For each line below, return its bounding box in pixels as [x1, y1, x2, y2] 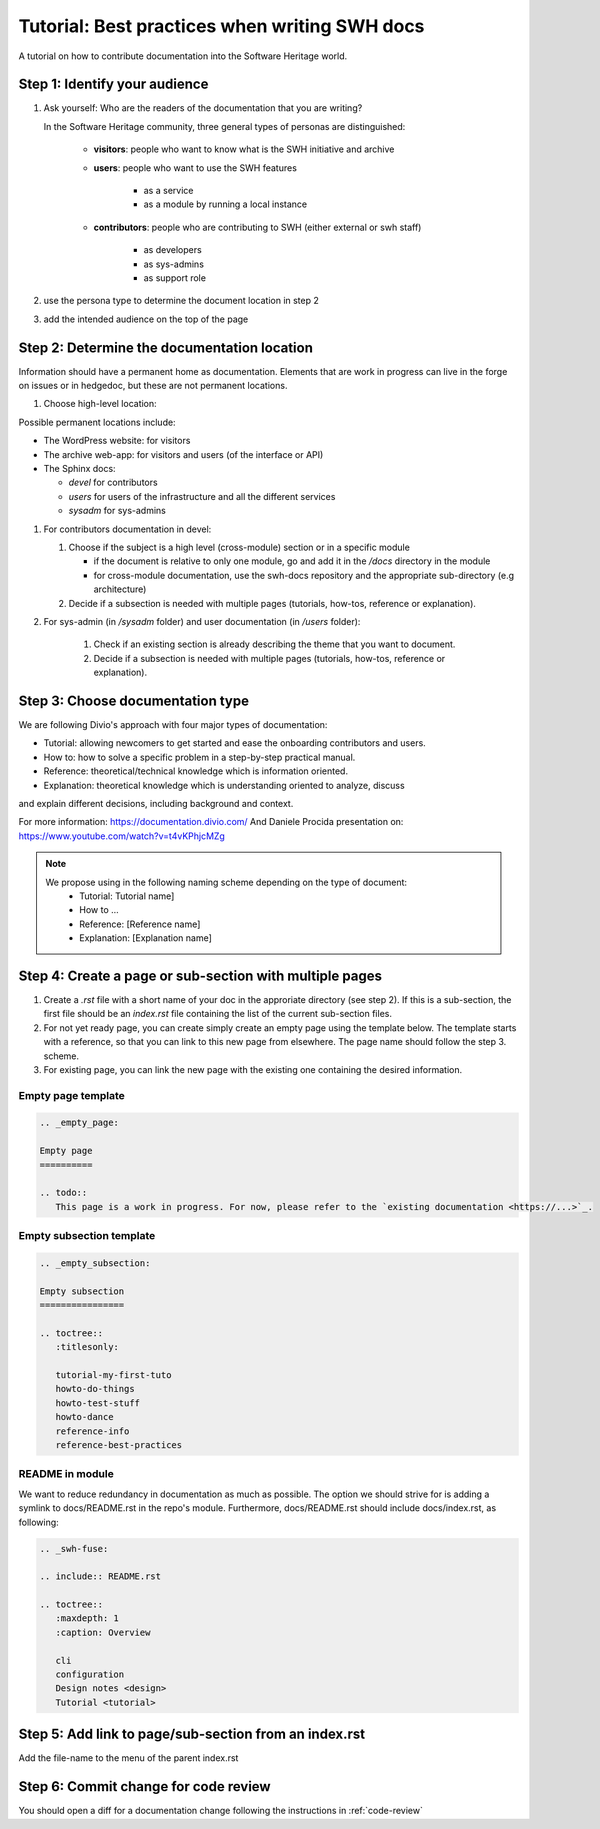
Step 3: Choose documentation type [18, 692, 250, 709]
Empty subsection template [18, 1229, 156, 1243]
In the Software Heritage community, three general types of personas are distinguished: [43, 120, 406, 132]
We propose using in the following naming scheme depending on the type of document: [45, 876, 408, 888]
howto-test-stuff [55, 1397, 140, 1409]
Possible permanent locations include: [18, 416, 176, 428]
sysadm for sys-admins [68, 505, 167, 517]
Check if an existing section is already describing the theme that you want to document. [93, 638, 456, 650]
